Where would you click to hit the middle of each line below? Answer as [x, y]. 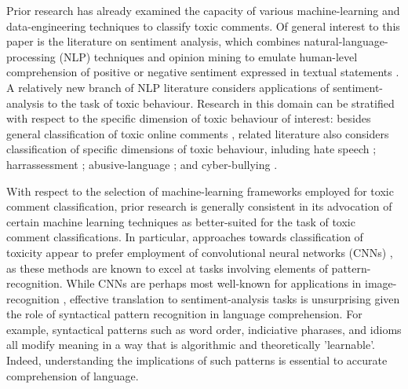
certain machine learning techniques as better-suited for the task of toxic [181, 221]
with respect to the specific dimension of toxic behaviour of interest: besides [189, 118]
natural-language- [346, 41]
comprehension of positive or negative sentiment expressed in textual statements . [203, 72]
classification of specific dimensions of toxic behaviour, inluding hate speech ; [191, 149]
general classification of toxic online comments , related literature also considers [198, 133]
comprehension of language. [73, 375]
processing [31, 56]
